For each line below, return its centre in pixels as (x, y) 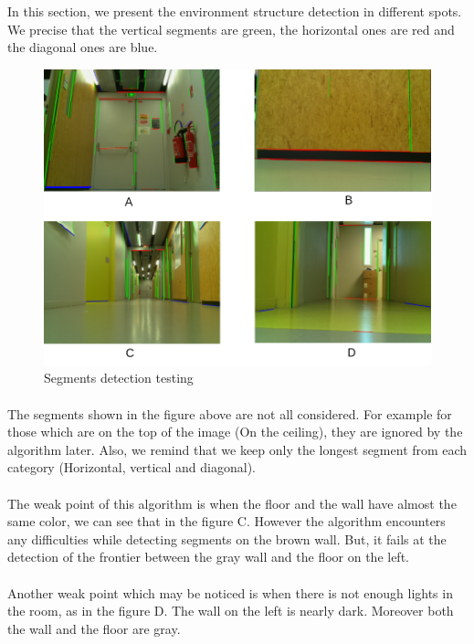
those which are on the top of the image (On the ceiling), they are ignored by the (235, 432)
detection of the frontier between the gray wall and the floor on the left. (208, 557)
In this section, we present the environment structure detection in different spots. (235, 11)
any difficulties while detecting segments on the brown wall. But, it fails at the (227, 538)
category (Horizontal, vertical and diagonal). (132, 467)
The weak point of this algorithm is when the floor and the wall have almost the (232, 503)
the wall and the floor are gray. (94, 628)
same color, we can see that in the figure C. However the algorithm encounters (226, 521)
